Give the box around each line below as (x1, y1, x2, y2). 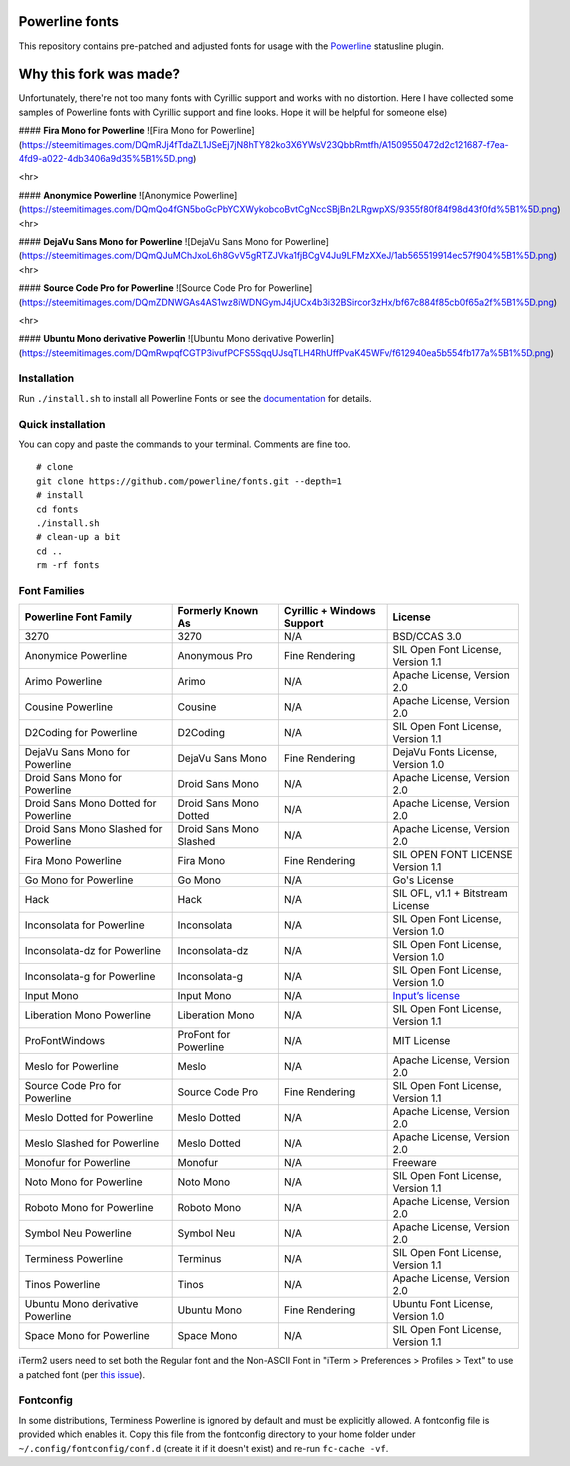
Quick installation (18, 417, 106, 431)
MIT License (392, 1034, 451, 1048)
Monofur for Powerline (24, 1156, 131, 1170)
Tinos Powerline (24, 1278, 101, 1292)
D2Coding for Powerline (24, 726, 138, 740)
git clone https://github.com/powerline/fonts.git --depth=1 (36, 475, 342, 487)
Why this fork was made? (18, 66, 180, 83)
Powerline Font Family (24, 610, 133, 624)
